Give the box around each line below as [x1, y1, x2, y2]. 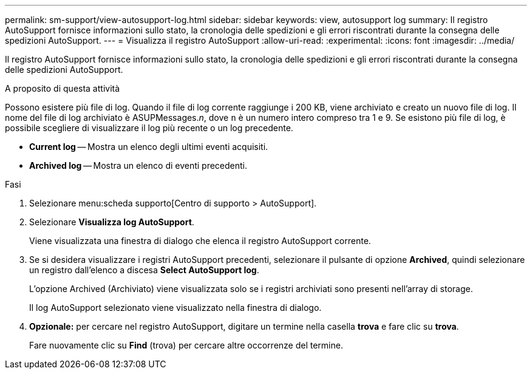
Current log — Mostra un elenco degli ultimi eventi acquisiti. [29, 141, 268, 152]
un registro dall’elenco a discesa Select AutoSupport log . [29, 265, 259, 275]
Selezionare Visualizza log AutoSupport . [29, 217, 194, 227]
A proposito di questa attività [5, 83, 120, 93]
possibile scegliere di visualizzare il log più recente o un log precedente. [5, 123, 293, 133]
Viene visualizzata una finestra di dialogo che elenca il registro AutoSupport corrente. [29, 236, 371, 246]
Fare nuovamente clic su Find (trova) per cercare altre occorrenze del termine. [29, 340, 343, 350]
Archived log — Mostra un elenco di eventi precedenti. [29, 160, 248, 171]
